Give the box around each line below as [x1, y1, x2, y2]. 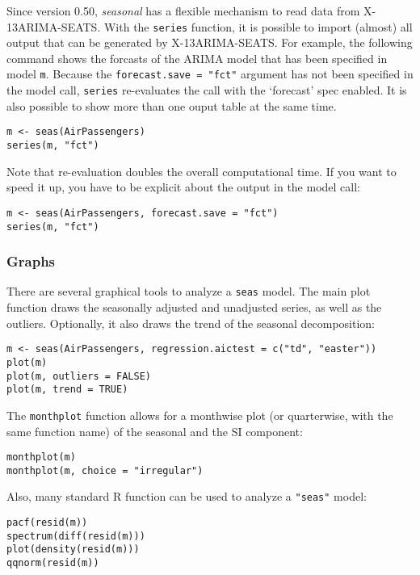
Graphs [6, 251, 56, 271]
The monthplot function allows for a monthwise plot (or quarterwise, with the [6, 406, 393, 423]
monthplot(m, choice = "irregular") [6, 464, 204, 476]
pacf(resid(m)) [6, 517, 88, 529]
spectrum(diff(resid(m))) [6, 530, 145, 542]
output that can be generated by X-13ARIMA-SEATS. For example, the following [6, 34, 413, 51]
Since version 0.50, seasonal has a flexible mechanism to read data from [6, 2, 360, 19]
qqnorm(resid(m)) [6, 557, 99, 569]
